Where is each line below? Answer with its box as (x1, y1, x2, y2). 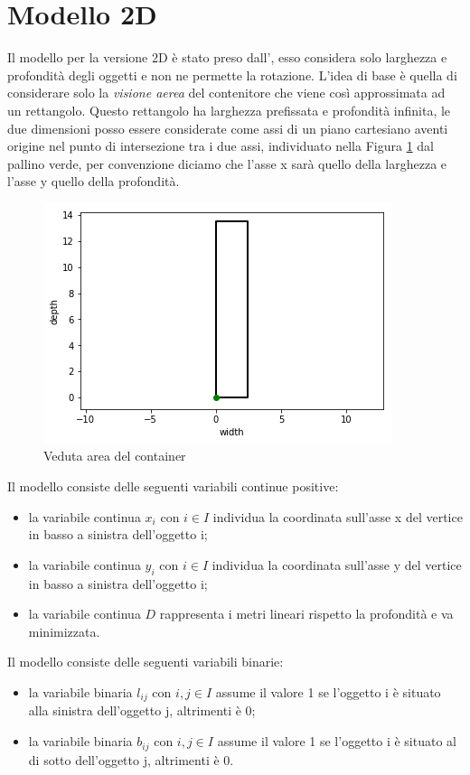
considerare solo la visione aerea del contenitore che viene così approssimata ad (7, 83, 446, 102)
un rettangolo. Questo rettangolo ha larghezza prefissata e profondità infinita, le (7, 100, 451, 119)
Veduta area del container (43, 446, 186, 465)
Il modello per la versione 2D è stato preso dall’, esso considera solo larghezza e (7, 48, 447, 67)
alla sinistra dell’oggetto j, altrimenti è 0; (28, 701, 256, 720)
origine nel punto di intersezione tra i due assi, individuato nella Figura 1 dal (7, 136, 434, 155)
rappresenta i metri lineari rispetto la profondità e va (159, 604, 454, 623)
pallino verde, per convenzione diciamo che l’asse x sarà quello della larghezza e (7, 154, 447, 173)
